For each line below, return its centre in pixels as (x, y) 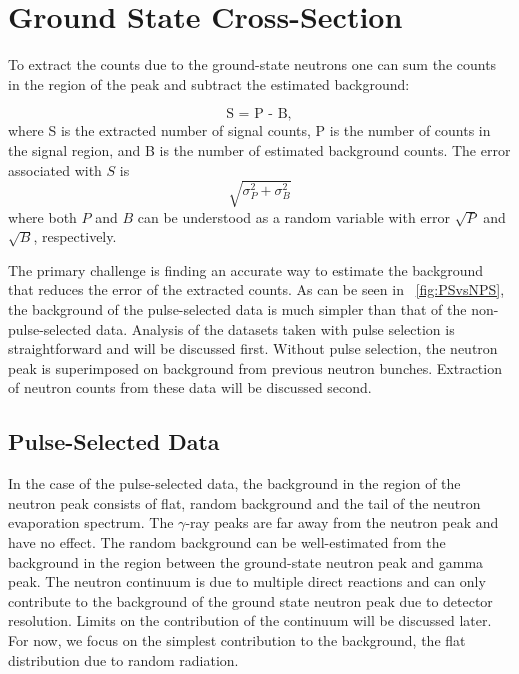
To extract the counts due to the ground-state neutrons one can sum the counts (252, 64)
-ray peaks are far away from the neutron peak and (342, 522)
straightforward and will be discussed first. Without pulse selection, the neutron (253, 348)
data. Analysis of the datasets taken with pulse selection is (275, 328)
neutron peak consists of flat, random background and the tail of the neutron (244, 502)
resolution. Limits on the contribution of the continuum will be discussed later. (250, 620)
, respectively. (75, 236)
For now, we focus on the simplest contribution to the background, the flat (237, 639)
